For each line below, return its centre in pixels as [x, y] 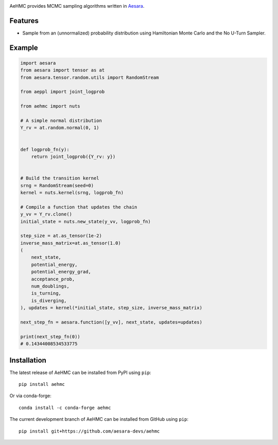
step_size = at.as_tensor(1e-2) [61, 236]
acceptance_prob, [53, 279]
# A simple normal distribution [61, 121]
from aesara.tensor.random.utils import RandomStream [90, 77]
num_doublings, [50, 286]
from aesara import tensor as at [63, 70]
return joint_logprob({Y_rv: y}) [73, 156]
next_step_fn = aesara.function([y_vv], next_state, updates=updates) [111, 322]
